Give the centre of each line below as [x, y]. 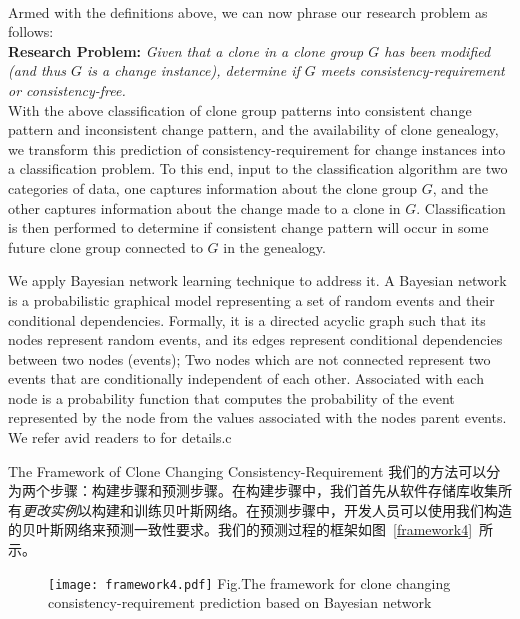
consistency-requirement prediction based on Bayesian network [240, 602]
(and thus [37, 70]
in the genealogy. [274, 246]
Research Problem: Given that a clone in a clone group [186, 50]
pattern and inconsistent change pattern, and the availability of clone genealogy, [253, 129]
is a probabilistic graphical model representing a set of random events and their [251, 299]
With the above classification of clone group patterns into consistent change [240, 109]
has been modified [437, 50]
